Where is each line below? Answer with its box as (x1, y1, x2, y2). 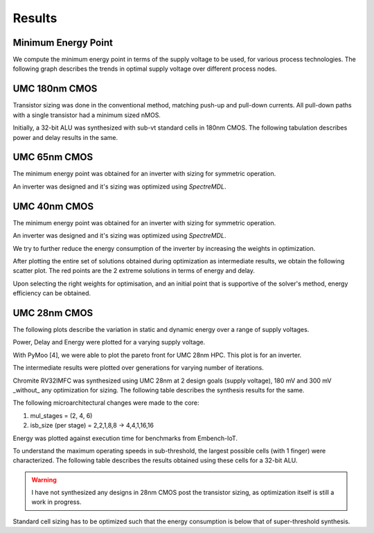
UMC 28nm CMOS (12, 307, 93, 319)
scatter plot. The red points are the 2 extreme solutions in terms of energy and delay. (12, 267, 256, 275)
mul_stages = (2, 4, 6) (30, 411, 93, 419)
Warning (31, 475, 57, 484)
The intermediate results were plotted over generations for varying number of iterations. (12, 364, 265, 372)
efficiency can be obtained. (12, 289, 91, 297)
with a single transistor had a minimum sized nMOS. (12, 111, 161, 119)
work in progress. (31, 498, 82, 506)
